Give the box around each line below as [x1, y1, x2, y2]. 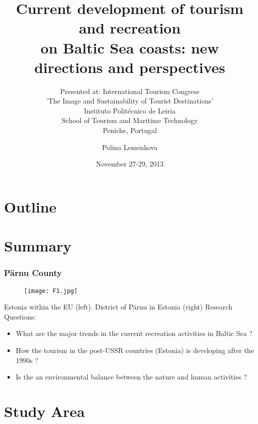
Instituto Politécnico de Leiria [84, 105, 176, 115]
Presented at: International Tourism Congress [60, 85, 200, 96]
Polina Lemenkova [102, 141, 158, 152]
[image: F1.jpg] [24, 287, 78, 294]
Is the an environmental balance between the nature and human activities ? [15, 371, 247, 382]
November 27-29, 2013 [96, 158, 164, 169]
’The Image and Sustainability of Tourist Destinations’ [46, 95, 214, 106]
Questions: [4, 311, 36, 321]
